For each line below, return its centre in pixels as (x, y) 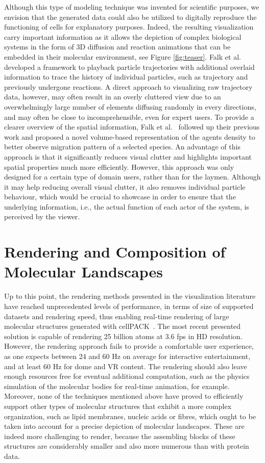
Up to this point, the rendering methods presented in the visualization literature (130, 296)
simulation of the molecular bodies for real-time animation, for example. (117, 386)
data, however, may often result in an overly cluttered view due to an (113, 97)
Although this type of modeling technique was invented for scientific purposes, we (132, 7)
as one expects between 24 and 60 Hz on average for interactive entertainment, (127, 356)
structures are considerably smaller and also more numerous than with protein (127, 446)
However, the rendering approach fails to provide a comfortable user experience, (129, 346)
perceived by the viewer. (42, 216)
